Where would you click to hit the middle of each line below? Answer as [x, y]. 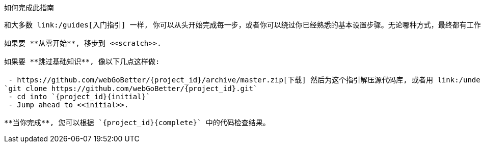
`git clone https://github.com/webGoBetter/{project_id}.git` [131, 89]
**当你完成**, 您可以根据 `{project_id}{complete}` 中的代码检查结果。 [137, 123]
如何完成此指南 [29, 7]
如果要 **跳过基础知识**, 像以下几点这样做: [82, 62]
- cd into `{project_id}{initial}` [79, 97]
